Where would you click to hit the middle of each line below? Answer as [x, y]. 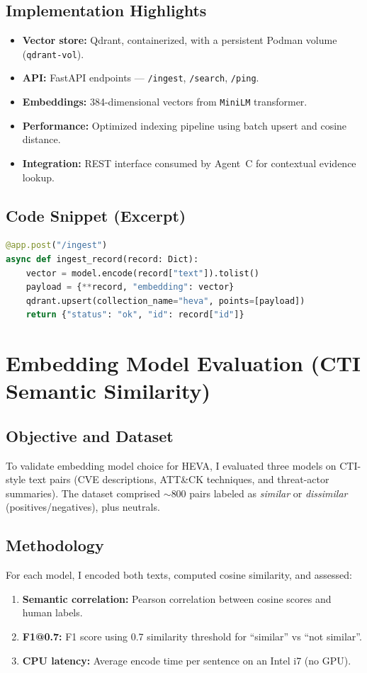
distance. [41, 139]
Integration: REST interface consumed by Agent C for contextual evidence [189, 163]
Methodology [55, 545]
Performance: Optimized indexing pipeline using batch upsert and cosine [185, 125]
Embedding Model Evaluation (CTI [183, 363]
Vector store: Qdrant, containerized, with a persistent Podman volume [180, 40]
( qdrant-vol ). [53, 53]
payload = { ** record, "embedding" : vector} [130, 287]
